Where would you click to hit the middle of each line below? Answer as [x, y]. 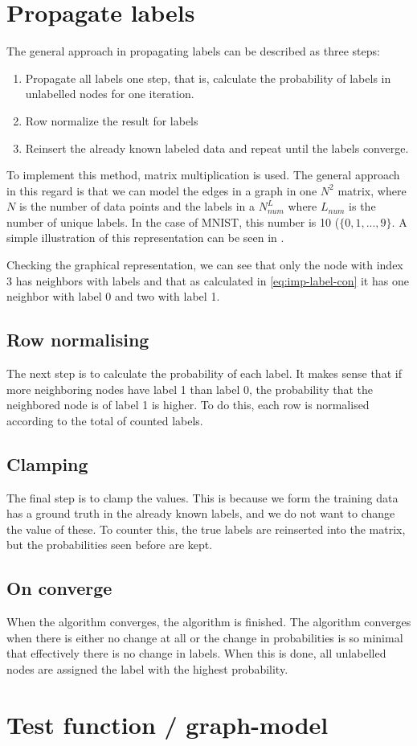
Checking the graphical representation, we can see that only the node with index [205, 265]
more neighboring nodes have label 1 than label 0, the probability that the [190, 389]
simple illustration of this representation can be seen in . [145, 238]
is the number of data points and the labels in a [137, 206]
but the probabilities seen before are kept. [110, 545]
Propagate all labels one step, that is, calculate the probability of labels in [208, 78]
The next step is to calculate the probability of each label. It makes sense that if [204, 373]
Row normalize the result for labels [112, 120]
